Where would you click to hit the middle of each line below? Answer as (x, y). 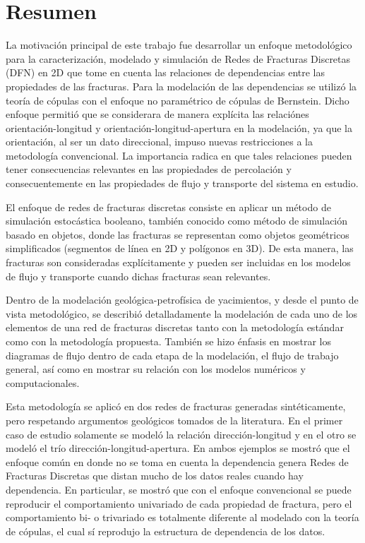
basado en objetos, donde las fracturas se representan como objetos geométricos (178, 234)
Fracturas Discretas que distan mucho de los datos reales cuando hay (155, 476)
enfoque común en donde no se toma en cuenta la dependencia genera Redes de (177, 461)
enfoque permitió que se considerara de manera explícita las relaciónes (157, 114)
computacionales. (43, 382)
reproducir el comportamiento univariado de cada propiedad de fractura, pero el (179, 503)
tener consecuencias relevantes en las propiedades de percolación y (149, 169)
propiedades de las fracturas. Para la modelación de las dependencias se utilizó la (181, 86)
